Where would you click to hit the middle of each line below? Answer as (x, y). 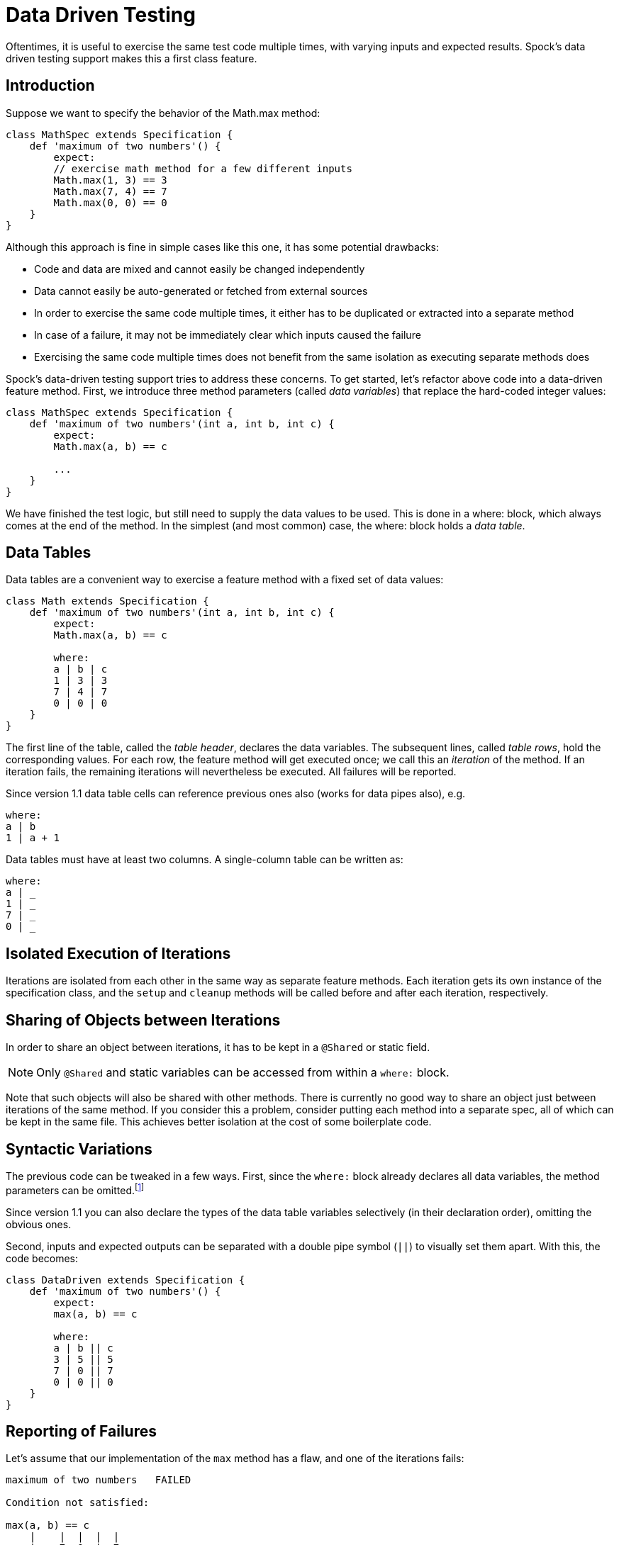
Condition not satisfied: (78, 1503)
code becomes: (42, 1258)
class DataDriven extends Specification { (126, 1280)
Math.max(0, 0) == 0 (110, 202)
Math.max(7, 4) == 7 (110, 191)
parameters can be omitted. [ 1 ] (75, 1189)
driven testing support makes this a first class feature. (132, 58)
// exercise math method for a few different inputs (203, 168)
